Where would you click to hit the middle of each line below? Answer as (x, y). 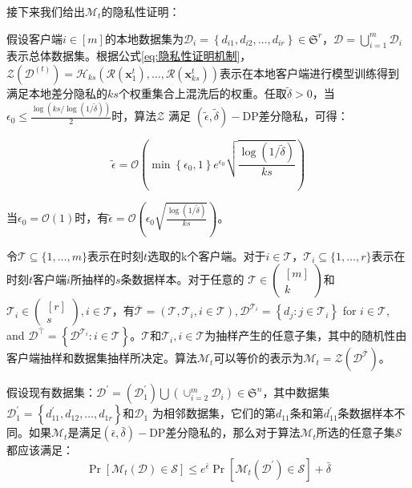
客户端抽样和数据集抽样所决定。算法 (102, 358)
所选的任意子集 (355, 432)
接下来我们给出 (46, 11)
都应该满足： (40, 450)
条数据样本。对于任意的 (182, 279)
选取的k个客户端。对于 (207, 255)
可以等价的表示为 (259, 358)
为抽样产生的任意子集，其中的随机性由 (306, 335)
